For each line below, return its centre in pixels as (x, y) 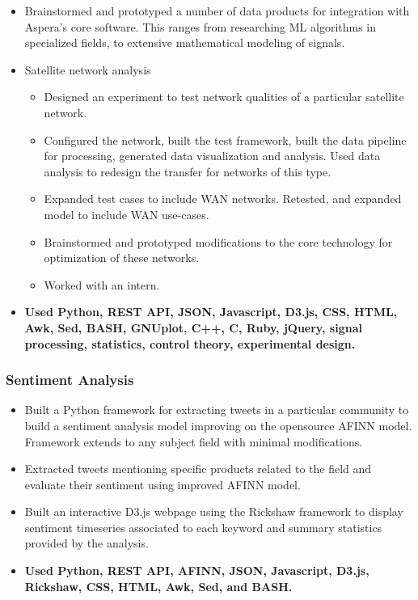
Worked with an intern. (102, 284)
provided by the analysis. (87, 543)
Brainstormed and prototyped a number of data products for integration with (217, 11)
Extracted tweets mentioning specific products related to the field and (198, 469)
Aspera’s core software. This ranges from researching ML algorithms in (201, 26)
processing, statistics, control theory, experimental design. (190, 343)
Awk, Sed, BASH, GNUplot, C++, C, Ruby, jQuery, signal (193, 327)
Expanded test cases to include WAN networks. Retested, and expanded (223, 199)
